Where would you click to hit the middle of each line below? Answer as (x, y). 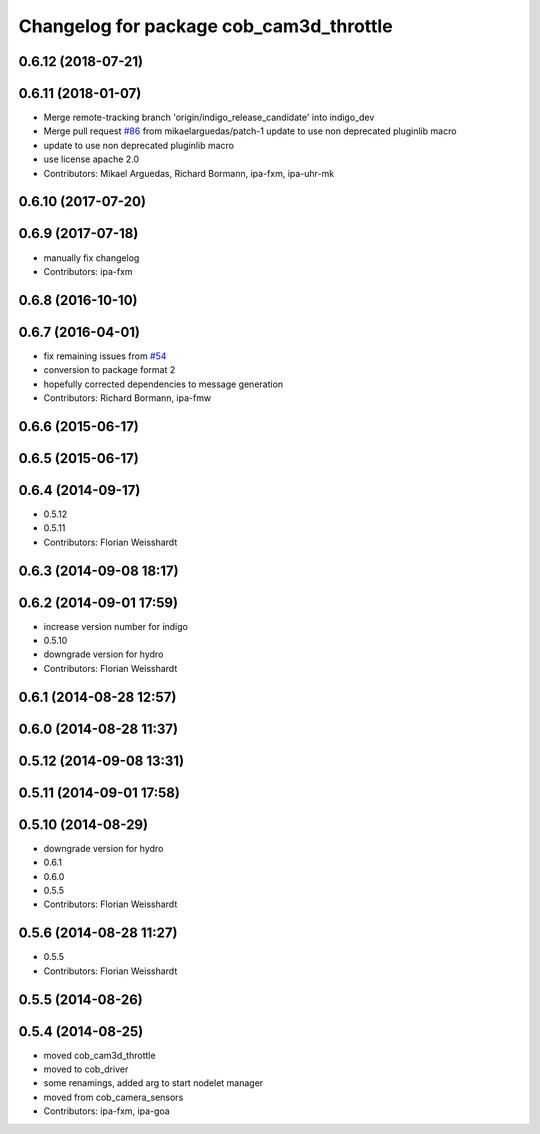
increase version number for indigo (116, 626)
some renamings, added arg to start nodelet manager (153, 1083)
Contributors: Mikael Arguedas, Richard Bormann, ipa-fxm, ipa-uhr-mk (189, 173)
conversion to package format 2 (109, 370)
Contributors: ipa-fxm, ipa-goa (106, 1111)
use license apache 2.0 (91, 159)
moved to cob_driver (86, 1069)
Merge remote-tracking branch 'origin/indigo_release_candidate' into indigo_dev (209, 117)
